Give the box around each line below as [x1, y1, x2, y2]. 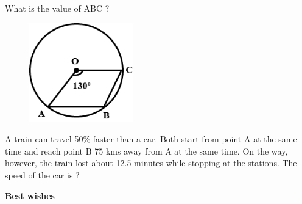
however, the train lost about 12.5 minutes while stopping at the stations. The [5, 156, 297, 169]
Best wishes [5, 189, 55, 202]
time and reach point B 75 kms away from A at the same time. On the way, [5, 144, 288, 157]
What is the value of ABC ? [5, 2, 110, 14]
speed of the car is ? [5, 169, 80, 181]
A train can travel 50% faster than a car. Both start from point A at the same [5, 133, 297, 145]
